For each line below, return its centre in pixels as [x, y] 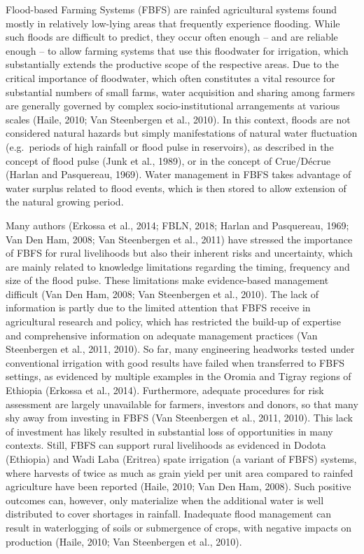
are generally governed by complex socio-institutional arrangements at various [173, 106]
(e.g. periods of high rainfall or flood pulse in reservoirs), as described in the [170, 146]
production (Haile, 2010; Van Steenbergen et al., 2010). [124, 541]
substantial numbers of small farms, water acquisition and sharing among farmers [181, 92]
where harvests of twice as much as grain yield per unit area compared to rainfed [180, 472]
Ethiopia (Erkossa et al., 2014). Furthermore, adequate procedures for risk [165, 390]
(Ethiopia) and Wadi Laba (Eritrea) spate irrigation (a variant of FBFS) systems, [181, 459]
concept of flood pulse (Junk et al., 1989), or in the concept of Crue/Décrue [168, 160]
